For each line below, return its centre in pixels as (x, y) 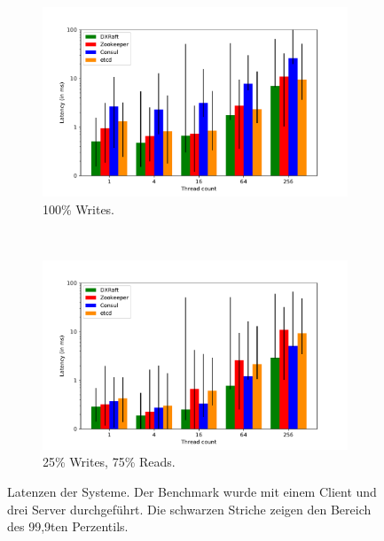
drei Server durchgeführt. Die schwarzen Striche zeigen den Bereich (189, 509)
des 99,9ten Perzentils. (68, 526)
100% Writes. (79, 209)
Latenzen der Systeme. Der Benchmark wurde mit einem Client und (192, 491)
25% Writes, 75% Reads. (109, 462)
